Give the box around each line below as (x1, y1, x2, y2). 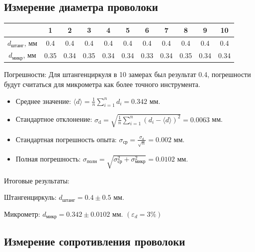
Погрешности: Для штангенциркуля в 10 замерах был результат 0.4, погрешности (4, 69, 251, 80)
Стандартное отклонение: (15, 114, 92, 124)
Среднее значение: (15, 95, 71, 106)
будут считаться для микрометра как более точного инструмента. (4, 79, 200, 89)
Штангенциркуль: (4, 192, 57, 202)
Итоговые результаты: (4, 175, 70, 185)
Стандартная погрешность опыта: (15, 134, 117, 144)
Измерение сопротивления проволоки (4, 233, 185, 249)
